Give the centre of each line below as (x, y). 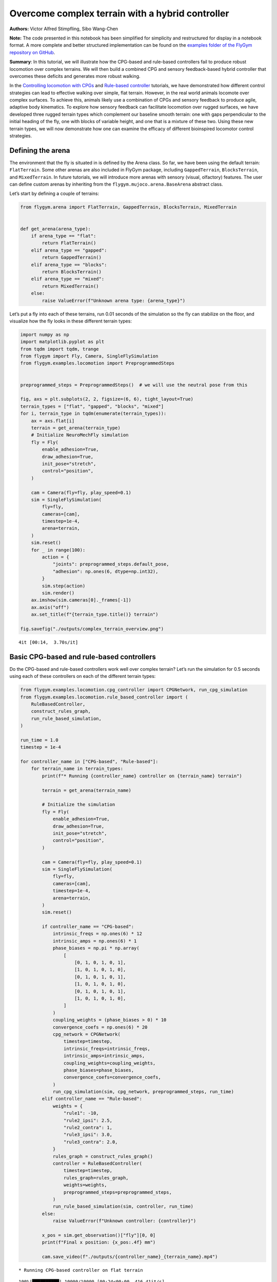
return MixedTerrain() (71, 286)
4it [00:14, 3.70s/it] (48, 642)
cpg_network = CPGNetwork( (86, 1034)
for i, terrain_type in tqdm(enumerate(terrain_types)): (93, 414)
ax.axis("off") (50, 607)
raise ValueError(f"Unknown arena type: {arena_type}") (114, 301)
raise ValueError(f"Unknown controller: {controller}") (124, 1221)
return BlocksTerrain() (72, 272)
